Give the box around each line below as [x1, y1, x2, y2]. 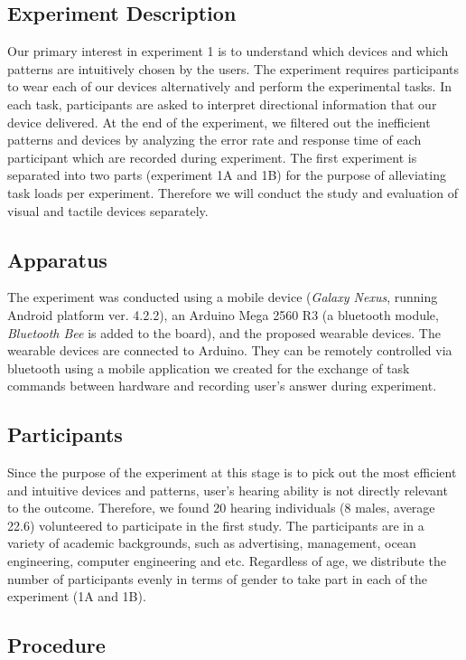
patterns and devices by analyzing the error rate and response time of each [7, 130, 422, 149]
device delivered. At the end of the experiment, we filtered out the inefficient [7, 112, 431, 131]
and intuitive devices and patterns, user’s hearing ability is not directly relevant [7, 480, 448, 499]
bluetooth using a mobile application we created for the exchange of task [7, 358, 410, 377]
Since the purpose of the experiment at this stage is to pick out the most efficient [7, 463, 457, 482]
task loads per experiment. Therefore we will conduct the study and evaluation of [7, 183, 458, 202]
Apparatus [7, 245, 107, 273]
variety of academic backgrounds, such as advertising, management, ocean [7, 533, 416, 552]
